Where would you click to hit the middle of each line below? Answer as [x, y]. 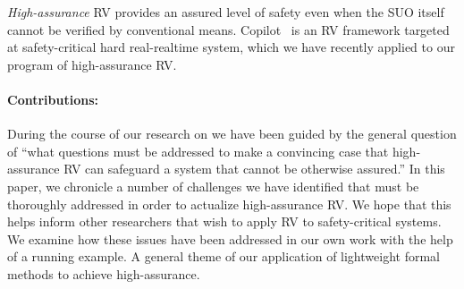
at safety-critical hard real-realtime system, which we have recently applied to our [231, 47]
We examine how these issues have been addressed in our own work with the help [230, 238]
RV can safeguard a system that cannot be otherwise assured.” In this [254, 169]
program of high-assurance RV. [92, 64]
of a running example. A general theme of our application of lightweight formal [224, 256]
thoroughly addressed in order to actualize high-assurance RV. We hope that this [229, 204]
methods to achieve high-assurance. [104, 273]
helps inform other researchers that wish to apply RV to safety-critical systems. [224, 221]
